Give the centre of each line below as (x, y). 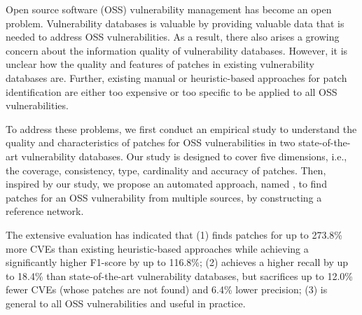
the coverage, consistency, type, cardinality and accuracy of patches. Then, (166, 170)
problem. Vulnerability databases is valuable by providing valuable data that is (175, 23)
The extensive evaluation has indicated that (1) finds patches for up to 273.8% (174, 234)
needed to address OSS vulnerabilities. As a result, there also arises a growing (173, 37)
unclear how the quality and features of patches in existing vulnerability (160, 64)
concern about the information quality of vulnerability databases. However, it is (177, 50)
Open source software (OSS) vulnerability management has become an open (169, 9)
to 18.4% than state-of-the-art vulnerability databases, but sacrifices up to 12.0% (179, 275)
